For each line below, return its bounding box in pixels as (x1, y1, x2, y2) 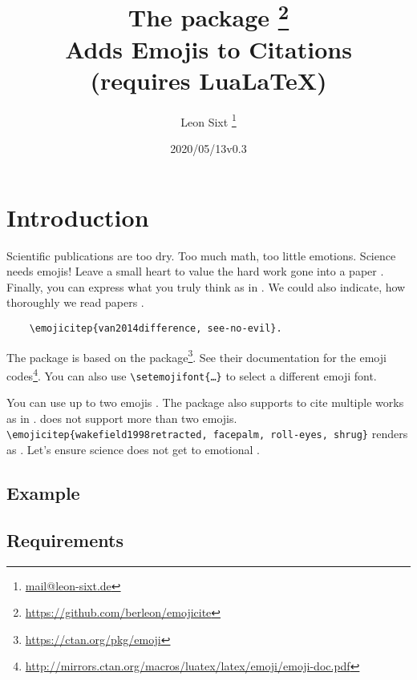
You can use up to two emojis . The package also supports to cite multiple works (6, 394, 404, 411)
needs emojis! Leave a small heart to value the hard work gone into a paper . (6, 263, 384, 280)
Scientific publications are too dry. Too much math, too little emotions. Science (6, 247, 396, 264)
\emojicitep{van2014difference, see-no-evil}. (29, 322, 282, 334)
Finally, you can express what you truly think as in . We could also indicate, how (6, 278, 406, 295)
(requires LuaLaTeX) (90, 63, 327, 96)
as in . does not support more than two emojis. (6, 409, 237, 426)
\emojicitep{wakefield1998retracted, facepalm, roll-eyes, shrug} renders (6, 425, 408, 442)
